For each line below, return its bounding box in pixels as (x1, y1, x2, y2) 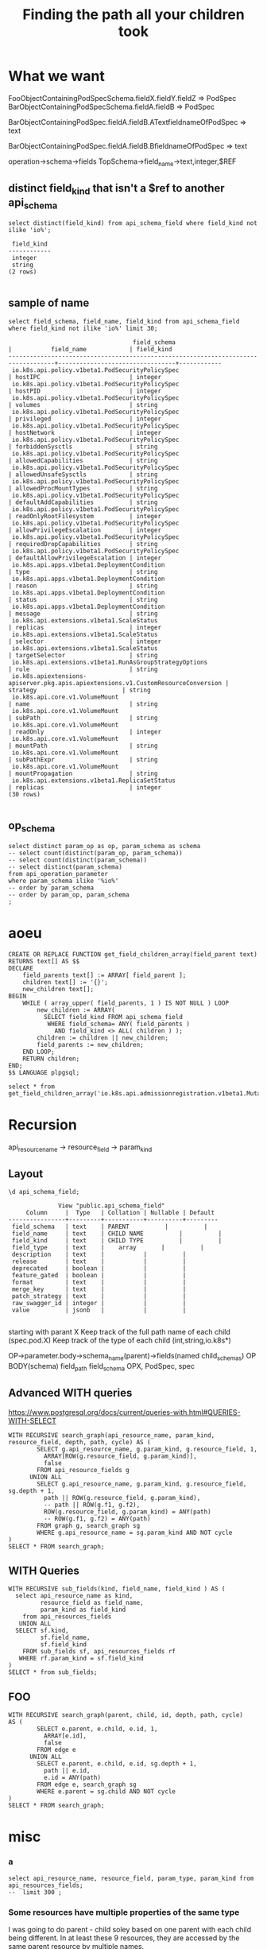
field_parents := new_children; (37, 1040, 145, 1048)
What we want (8, 68, 106, 85)
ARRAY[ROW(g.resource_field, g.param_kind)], (43, 1452, 197, 1460)
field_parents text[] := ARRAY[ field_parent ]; (22, 971, 187, 979)
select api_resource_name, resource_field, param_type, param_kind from (8, 1874, 254, 1882)
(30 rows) (8, 790, 41, 798)
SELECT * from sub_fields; (8, 1668, 98, 1676)
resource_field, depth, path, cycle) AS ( (8, 1438, 151, 1446)
